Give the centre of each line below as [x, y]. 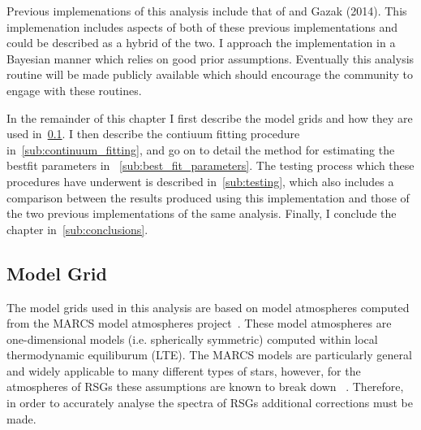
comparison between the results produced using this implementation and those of [208, 197]
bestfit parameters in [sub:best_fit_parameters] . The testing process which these [210, 165]
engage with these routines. [74, 90]
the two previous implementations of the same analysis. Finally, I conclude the [202, 213]
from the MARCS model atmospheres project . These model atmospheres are [199, 323]
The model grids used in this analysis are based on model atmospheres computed [208, 307]
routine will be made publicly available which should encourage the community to [210, 74]
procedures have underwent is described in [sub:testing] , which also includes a [200, 181]
